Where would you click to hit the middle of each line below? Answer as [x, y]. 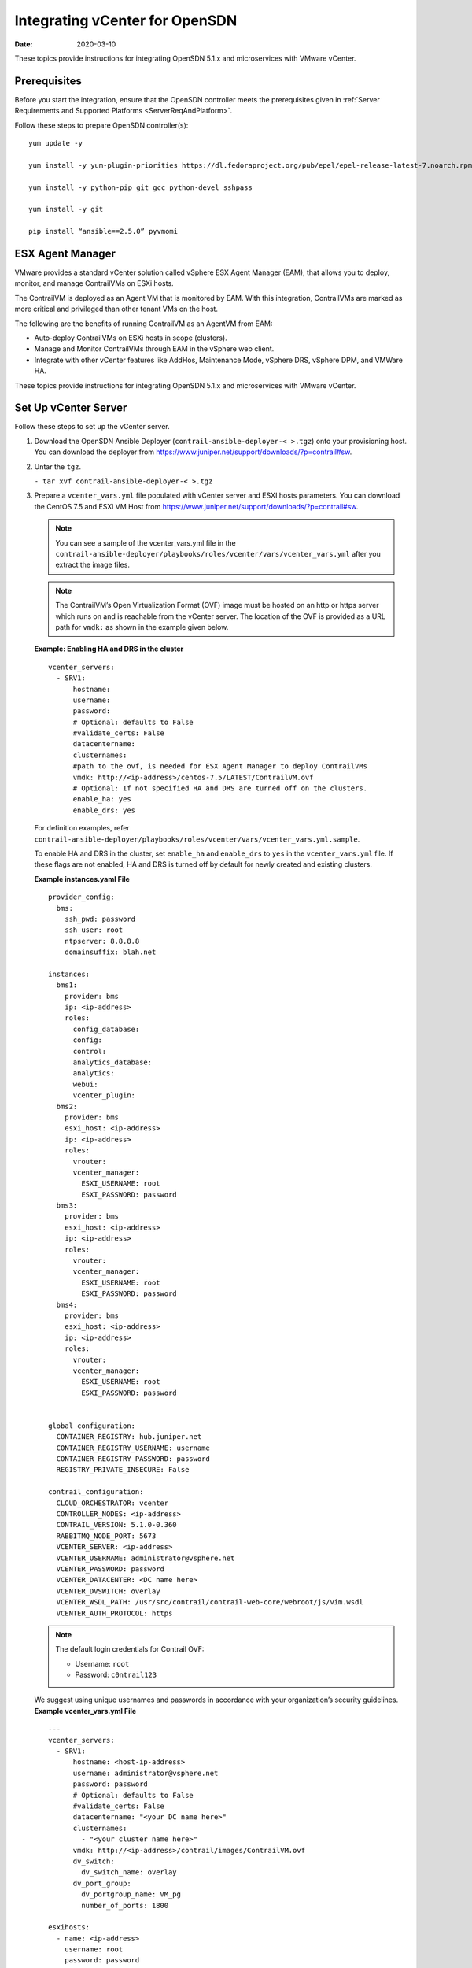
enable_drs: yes [104, 810]
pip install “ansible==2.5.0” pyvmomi [103, 231]
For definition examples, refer [82, 828]
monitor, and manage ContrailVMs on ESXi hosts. [94, 283]
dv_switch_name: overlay [129, 1872]
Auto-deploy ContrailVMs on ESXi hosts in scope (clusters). [131, 338]
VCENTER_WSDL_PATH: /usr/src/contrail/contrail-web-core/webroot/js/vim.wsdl [210, 1602]
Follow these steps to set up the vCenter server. [92, 427]
